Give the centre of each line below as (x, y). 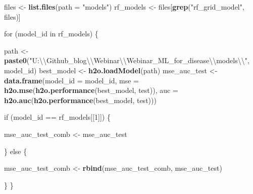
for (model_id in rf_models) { (51, 34)
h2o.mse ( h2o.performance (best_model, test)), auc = (91, 90)
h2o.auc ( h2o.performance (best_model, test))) (80, 100)
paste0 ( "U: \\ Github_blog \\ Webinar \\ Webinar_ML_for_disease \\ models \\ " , (127, 60)
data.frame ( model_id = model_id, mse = (71, 80)
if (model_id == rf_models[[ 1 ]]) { (57, 117)
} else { (16, 151)
